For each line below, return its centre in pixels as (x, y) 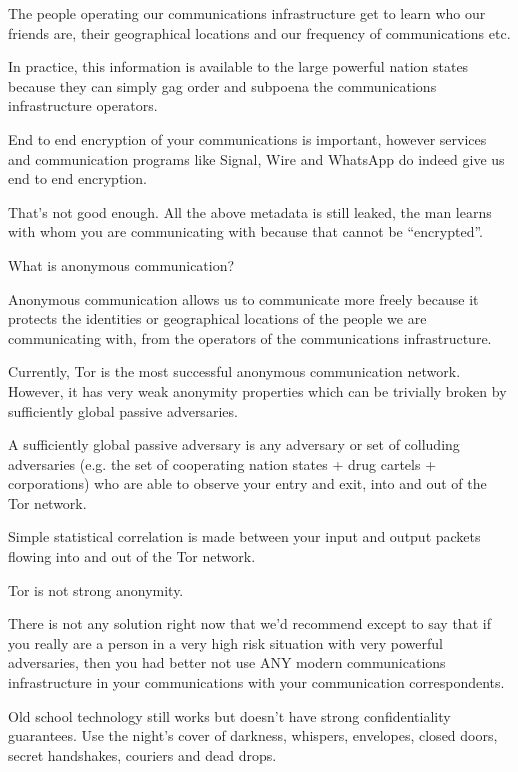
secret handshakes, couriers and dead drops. (142, 754)
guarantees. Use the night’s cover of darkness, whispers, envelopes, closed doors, (253, 735)
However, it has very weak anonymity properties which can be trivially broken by (257, 390)
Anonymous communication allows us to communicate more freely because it (243, 298)
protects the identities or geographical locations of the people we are (217, 318)
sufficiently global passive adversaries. (123, 410)
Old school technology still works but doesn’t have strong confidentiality (229, 715)
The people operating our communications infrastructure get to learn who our (247, 13)
